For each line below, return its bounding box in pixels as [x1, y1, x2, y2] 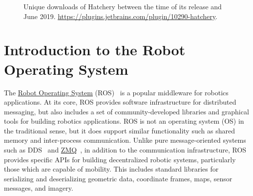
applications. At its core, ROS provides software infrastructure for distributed [4, 97, 236, 107]
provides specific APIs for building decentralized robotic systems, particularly [4, 154, 236, 164]
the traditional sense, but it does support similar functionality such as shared [4, 125, 235, 135]
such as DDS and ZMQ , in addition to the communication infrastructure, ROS [4, 145, 247, 155]
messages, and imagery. [4, 183, 73, 193]
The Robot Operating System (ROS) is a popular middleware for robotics [4, 87, 229, 97]
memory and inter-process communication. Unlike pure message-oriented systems [4, 135, 246, 145]
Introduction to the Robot [4, 40, 186, 60]
